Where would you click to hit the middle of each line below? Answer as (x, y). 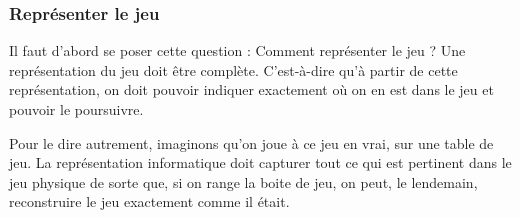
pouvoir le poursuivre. (76, 109)
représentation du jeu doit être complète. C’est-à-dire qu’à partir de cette (233, 69)
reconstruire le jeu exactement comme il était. (149, 201)
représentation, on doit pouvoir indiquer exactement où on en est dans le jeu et (251, 89)
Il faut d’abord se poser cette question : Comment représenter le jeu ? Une (237, 50)
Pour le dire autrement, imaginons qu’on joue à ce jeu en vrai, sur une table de (251, 142)
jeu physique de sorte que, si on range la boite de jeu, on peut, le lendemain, (243, 181)
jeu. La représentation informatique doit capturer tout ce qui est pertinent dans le (260, 162)
